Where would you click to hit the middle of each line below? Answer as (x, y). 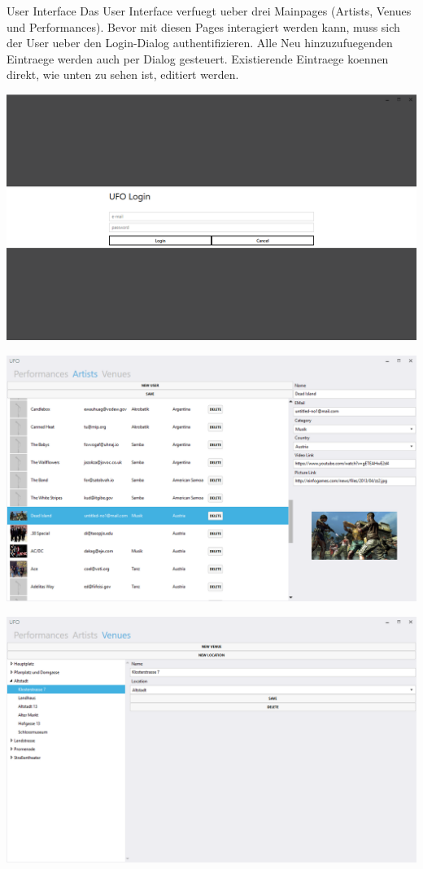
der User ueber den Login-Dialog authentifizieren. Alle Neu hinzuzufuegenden (200, 43)
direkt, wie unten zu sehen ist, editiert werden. (123, 74)
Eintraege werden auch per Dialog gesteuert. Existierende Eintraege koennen (198, 58)
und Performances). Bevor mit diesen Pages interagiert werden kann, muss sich (203, 26)
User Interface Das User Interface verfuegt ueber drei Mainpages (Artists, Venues (209, 11)
